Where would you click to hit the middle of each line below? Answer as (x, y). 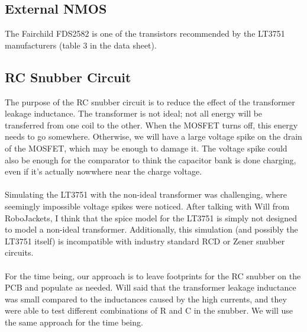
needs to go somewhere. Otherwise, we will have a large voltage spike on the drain (153, 136)
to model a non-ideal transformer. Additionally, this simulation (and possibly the (151, 229)
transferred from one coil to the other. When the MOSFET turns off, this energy (151, 125)
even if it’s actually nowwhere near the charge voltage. (104, 171)
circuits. (19, 252)
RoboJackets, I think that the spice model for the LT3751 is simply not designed (151, 217)
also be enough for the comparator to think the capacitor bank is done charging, (151, 159)
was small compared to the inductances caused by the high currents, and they (146, 299)
